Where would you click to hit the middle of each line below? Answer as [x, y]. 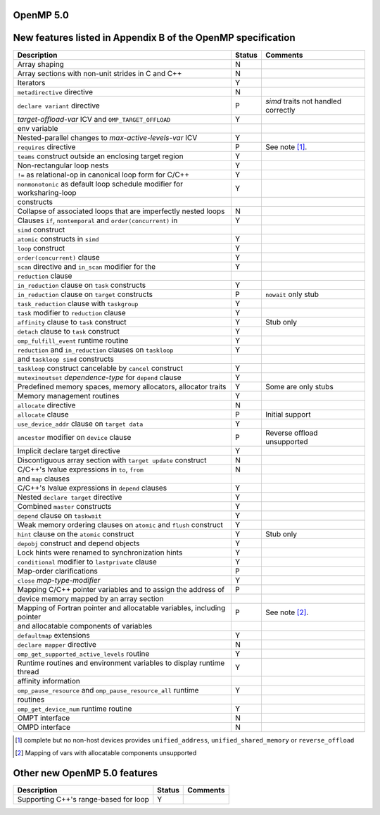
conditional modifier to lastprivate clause [87, 562]
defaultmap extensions [54, 635]
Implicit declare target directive [69, 450]
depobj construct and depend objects [78, 543]
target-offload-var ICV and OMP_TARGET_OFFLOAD [94, 119]
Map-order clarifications [58, 571]
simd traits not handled [303, 101]
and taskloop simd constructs [65, 359]
